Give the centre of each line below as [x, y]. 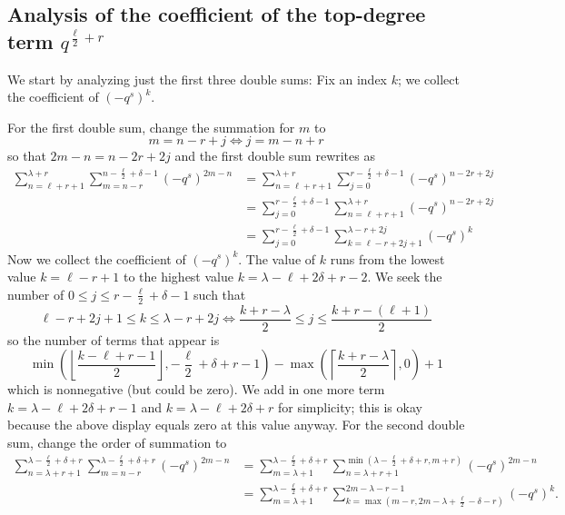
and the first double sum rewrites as [275, 156]
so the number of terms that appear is [114, 339]
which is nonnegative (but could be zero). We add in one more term [196, 389]
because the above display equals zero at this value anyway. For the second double [236, 425]
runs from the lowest [387, 258]
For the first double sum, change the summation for [151, 127]
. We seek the [405, 277]
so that [27, 156]
